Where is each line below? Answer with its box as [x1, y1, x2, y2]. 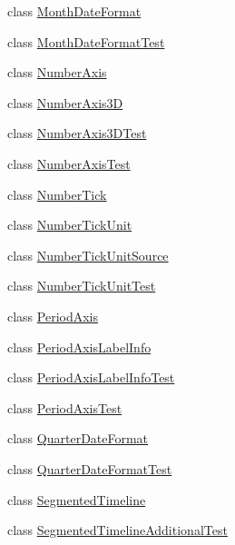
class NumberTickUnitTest [7, 276, 156, 295]
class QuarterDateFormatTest [7, 459, 172, 478]
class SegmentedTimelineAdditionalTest [7, 520, 228, 540]
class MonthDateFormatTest [7, 32, 165, 51]
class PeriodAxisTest [7, 398, 122, 417]
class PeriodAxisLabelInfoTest [7, 368, 175, 387]
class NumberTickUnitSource [7, 245, 169, 264]
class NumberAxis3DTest [7, 124, 147, 143]
